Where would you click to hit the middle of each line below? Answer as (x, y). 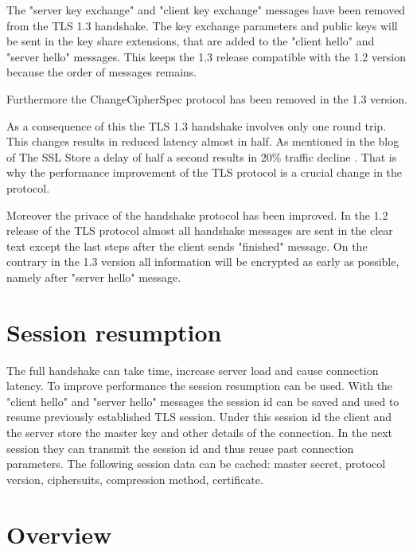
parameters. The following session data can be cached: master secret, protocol (196, 464)
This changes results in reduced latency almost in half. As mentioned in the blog (203, 141)
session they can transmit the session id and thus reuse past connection (180, 448)
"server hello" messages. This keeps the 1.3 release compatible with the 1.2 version (206, 56)
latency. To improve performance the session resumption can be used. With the (200, 386)
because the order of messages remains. (102, 72)
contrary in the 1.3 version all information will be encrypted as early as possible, (203, 261)
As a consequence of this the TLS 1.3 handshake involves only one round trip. (197, 125)
